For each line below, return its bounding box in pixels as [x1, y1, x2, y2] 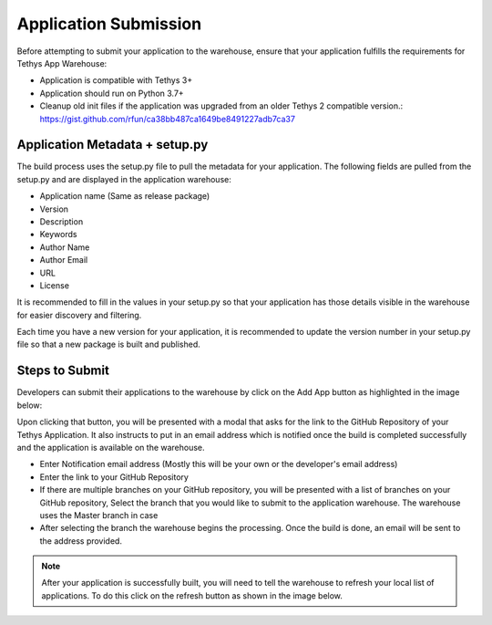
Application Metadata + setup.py [16, 137, 209, 152]
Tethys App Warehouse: [16, 57, 108, 68]
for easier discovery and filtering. [16, 309, 142, 320]
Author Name [39, 242, 90, 253]
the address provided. [39, 535, 123, 547]
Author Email [39, 255, 88, 266]
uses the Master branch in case [39, 509, 159, 520]
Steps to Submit [16, 363, 109, 379]
